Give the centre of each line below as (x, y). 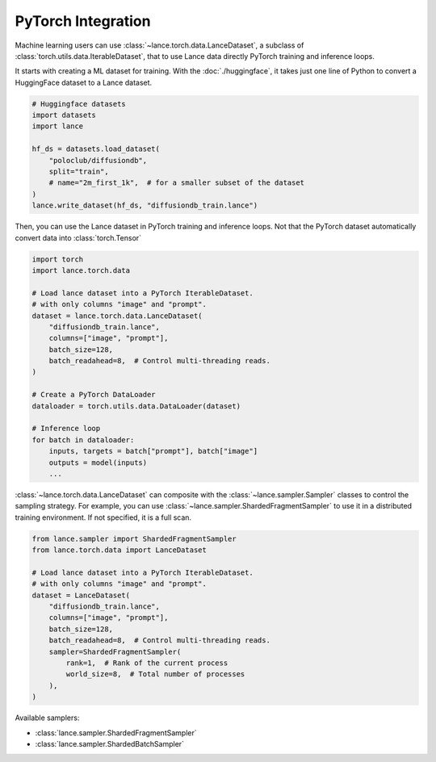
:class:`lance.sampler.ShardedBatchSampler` (110, 743)
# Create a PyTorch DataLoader (94, 395)
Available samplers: (47, 718)
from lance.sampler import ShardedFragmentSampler (134, 538)
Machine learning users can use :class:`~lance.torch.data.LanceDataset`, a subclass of (159, 45)
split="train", (79, 172)
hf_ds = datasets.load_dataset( (96, 149)
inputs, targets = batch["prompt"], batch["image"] (153, 451)
